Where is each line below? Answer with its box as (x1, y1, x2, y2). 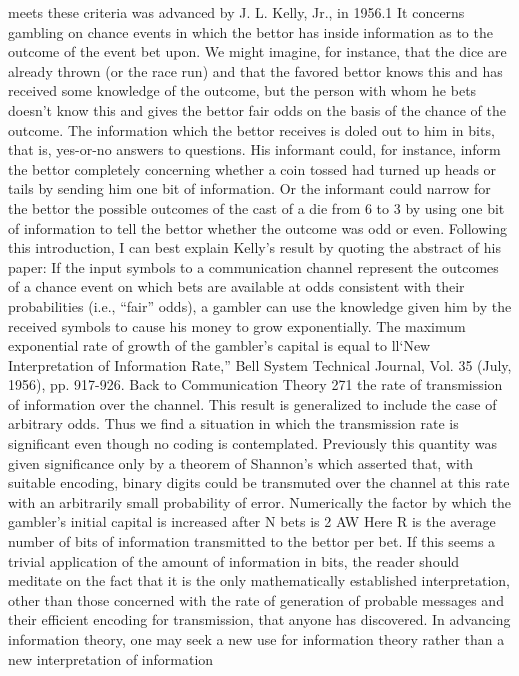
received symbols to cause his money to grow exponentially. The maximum (8, 315, 466, 336)
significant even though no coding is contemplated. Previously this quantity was (8, 433, 498, 454)
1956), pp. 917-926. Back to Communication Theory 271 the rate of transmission (8, 374, 503, 395)
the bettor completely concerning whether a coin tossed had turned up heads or (8, 158, 497, 179)
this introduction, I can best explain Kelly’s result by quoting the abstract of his (8, 237, 501, 258)
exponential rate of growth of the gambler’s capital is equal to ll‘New (8, 335, 431, 356)
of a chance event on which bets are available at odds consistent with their (8, 276, 465, 297)
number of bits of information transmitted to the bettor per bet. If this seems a (8, 531, 496, 552)
